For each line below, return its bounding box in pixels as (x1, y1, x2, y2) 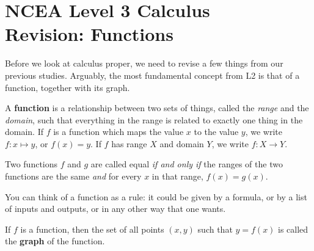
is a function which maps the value (53, 125, 184, 138)
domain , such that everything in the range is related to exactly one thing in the (5, 113, 303, 126)
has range (111, 137, 147, 150)
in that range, (152, 170, 203, 183)
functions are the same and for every (5, 170, 142, 183)
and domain (159, 137, 204, 150)
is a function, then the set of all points (20, 222, 164, 235)
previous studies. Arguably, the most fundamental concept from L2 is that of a (5, 68, 300, 81)
